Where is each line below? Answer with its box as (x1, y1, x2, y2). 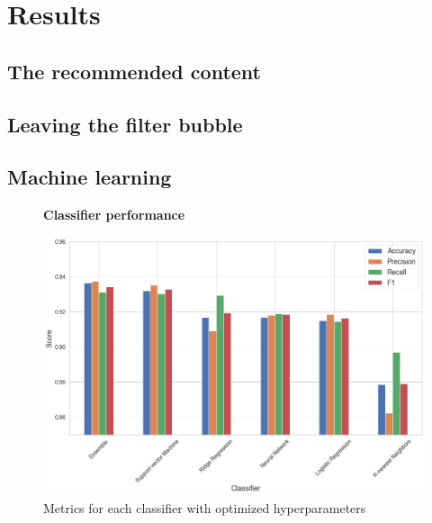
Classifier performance (43, 205, 185, 224)
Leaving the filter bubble (7, 110, 243, 138)
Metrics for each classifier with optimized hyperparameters (43, 498, 366, 517)
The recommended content (7, 57, 261, 85)
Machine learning (7, 163, 172, 191)
